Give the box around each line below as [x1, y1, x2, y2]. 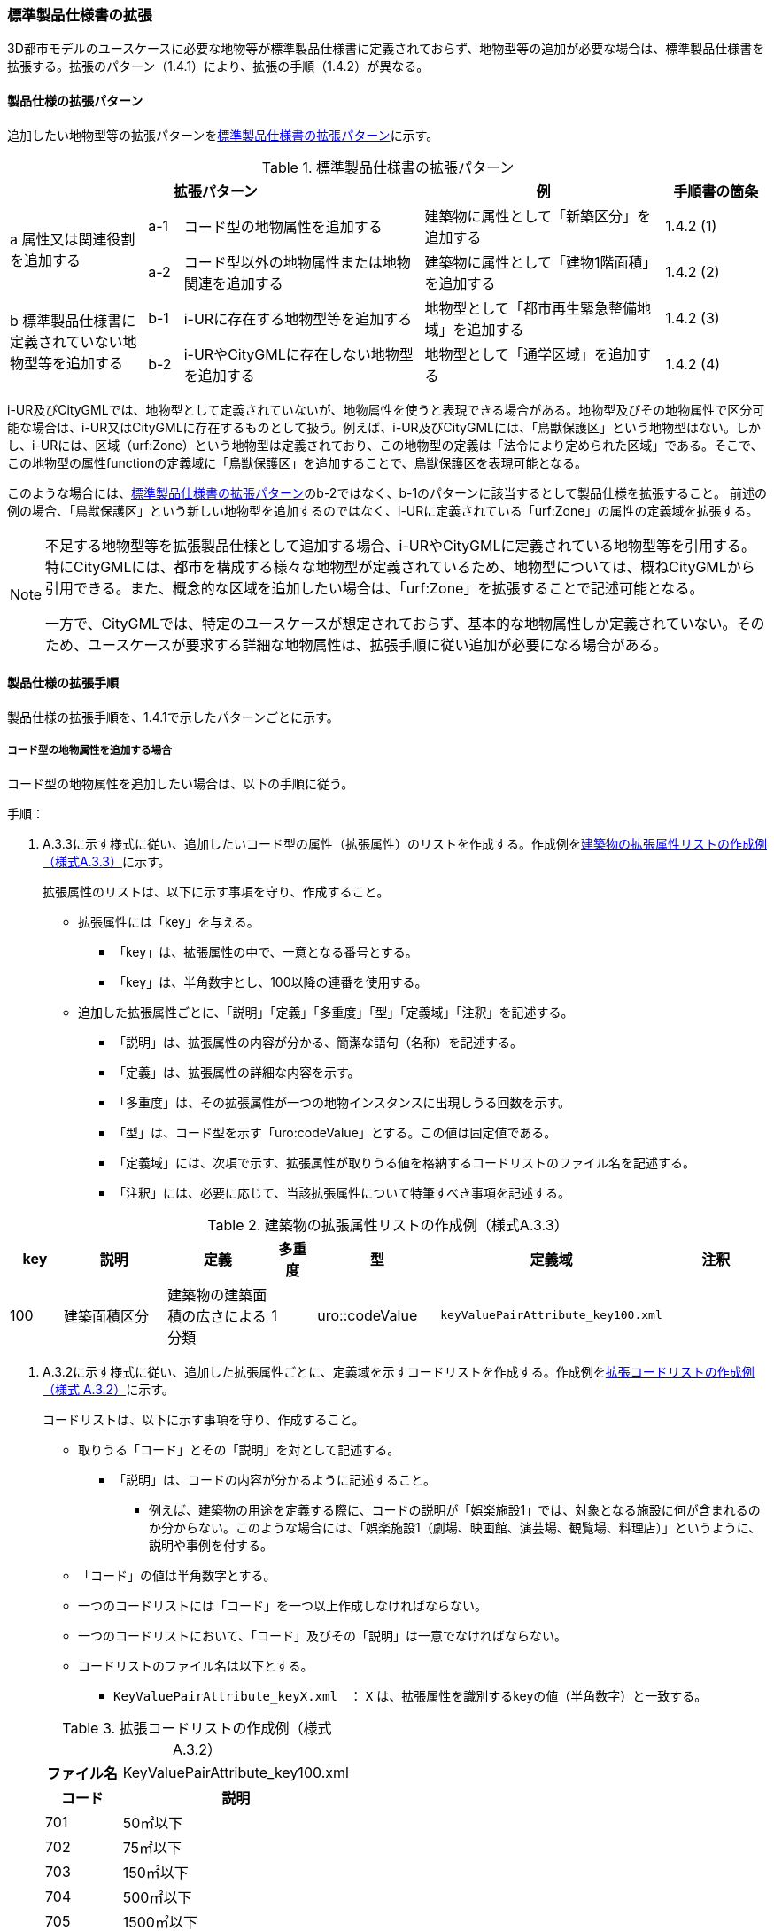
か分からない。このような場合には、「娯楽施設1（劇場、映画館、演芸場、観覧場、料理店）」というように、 [149, 1519, 762, 1535]
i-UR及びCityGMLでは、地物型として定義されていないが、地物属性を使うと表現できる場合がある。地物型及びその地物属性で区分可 [7, 401, 765, 417]
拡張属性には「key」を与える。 [78, 913, 259, 929]
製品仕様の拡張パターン [7, 92, 143, 108]
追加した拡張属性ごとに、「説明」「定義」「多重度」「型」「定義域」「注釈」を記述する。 [78, 1004, 574, 1020]
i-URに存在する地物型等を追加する [183, 309, 413, 328]
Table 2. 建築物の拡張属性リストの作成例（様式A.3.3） [207, 1215, 569, 1234]
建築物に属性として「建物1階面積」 [424, 252, 657, 271]
